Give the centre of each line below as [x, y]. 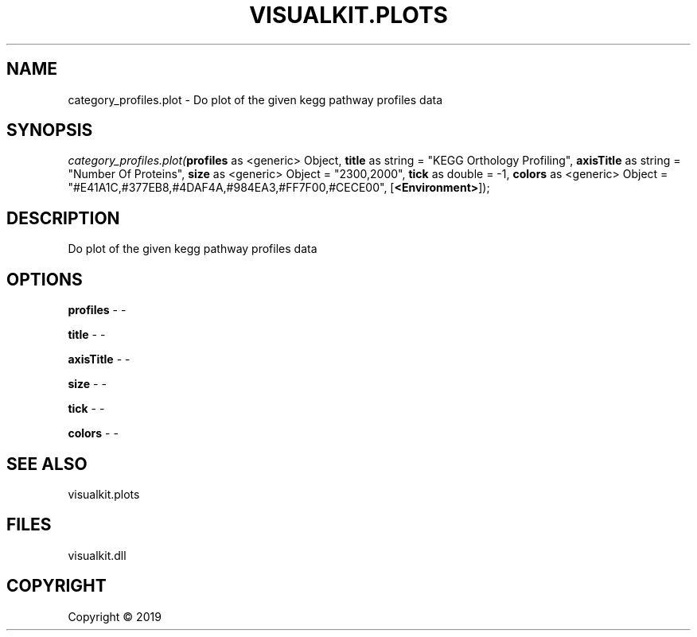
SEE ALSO [47, 464]
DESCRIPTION [63, 218]
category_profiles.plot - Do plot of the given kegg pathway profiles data [255, 99]
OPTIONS [45, 279]
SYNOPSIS [50, 130]
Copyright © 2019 [115, 616]
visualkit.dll [97, 555]
